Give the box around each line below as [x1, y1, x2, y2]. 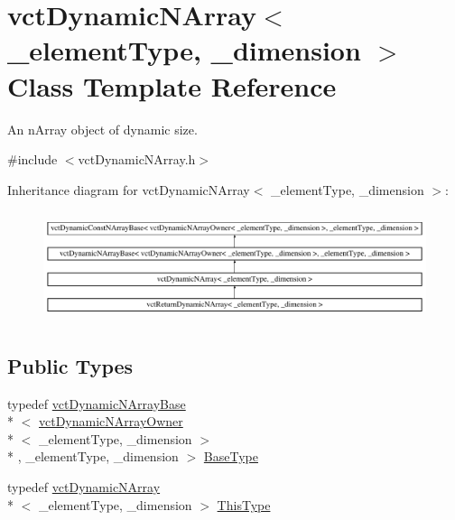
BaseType [203, 447, 258, 466]
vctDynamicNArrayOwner [39, 412, 183, 431]
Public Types [7, 351, 134, 379]
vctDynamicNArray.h [78, 150, 196, 169]
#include [7, 150, 58, 169]
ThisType [217, 495, 271, 514]
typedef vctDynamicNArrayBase [7, 394, 186, 413]
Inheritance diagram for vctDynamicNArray [7, 180, 250, 199]
